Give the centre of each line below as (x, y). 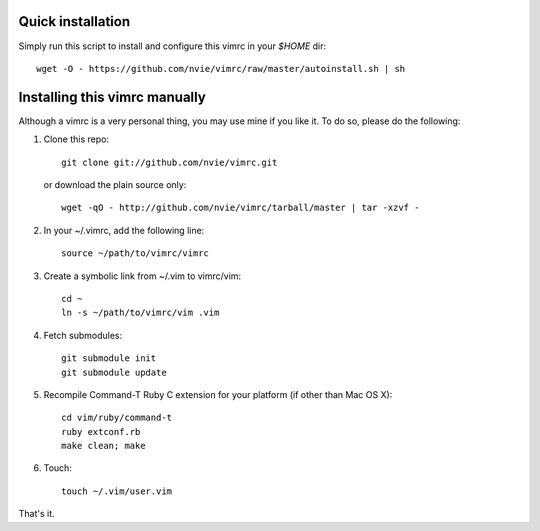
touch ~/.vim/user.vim (117, 491)
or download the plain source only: (115, 184)
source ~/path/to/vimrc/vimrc (135, 253)
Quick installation (74, 21)
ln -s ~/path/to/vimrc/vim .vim (140, 313)
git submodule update (114, 372)
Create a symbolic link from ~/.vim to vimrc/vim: (142, 276)
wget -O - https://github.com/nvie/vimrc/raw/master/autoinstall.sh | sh (221, 68)
